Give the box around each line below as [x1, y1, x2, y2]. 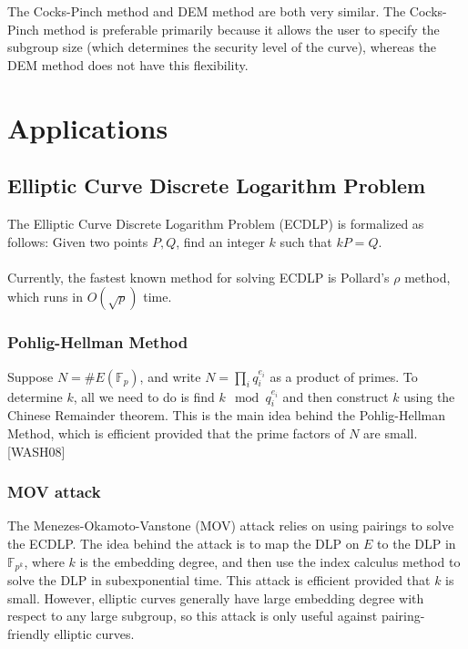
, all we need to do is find [73, 386, 215, 406]
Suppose [7, 366, 54, 386]
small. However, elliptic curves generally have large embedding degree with [7, 588, 424, 607]
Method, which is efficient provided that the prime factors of [7, 423, 345, 442]
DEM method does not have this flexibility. [7, 55, 249, 74]
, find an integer [176, 232, 265, 251]
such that [280, 232, 332, 251]
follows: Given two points [7, 232, 148, 251]
